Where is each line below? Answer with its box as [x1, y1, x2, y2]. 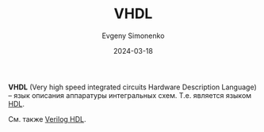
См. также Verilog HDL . [8, 114, 86, 123]
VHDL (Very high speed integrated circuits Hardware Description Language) [8, 82, 258, 92]
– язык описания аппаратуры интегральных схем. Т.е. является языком [8, 90, 252, 100]
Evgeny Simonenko [101, 31, 165, 40]
